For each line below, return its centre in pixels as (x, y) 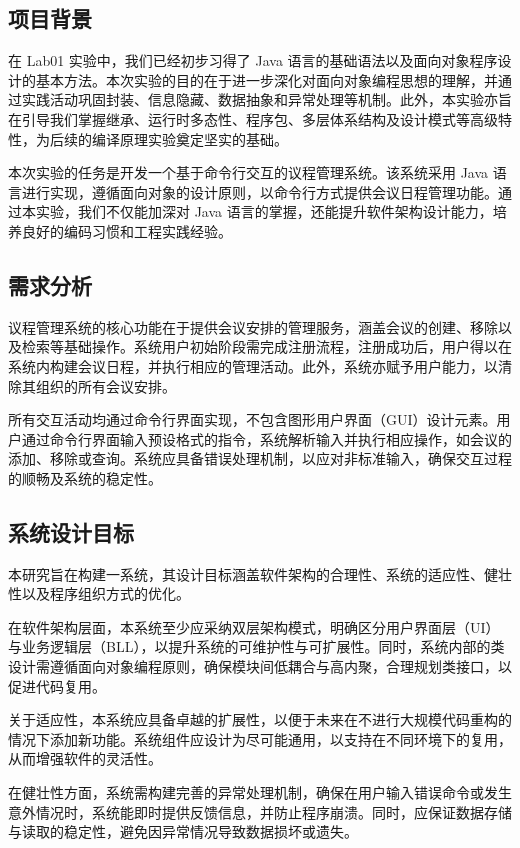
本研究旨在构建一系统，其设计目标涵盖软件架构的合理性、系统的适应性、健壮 (260, 573)
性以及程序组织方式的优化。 (99, 593)
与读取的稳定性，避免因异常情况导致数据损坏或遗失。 (183, 831)
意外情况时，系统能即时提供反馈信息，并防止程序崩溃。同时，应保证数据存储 (260, 811)
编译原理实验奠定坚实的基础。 (189, 138)
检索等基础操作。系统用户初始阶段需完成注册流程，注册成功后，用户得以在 (266, 346)
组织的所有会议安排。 (105, 385)
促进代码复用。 (57, 685)
